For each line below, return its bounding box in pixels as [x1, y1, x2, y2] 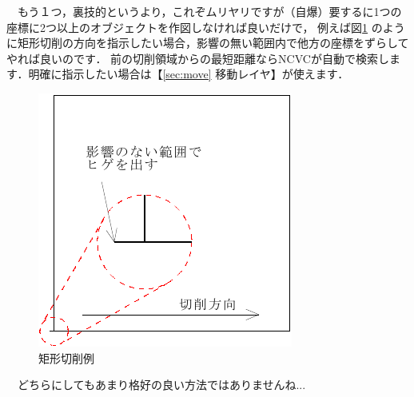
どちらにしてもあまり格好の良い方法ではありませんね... [17, 376, 306, 393]
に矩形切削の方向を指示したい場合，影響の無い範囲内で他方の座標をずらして [6, 34, 409, 51]
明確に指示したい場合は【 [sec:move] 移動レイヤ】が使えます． [28, 66, 349, 82]
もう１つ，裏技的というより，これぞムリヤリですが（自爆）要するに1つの [17, 3, 402, 19]
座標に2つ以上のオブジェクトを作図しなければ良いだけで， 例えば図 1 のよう [6, 18, 405, 35]
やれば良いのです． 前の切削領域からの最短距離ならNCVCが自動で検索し [6, 50, 389, 66]
